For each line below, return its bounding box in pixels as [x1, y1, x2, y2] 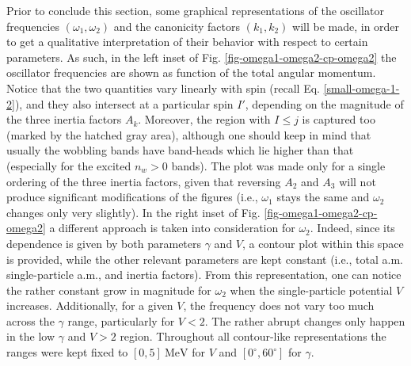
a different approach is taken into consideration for [49, 219, 295, 236]
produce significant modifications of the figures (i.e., [6, 189, 258, 205]
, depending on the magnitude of [245, 95, 404, 112]
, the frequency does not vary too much [183, 297, 375, 314]
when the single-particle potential [230, 281, 393, 298]
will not [339, 173, 376, 189]
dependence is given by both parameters [6, 234, 202, 251]
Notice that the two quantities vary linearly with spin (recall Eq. [6, 79, 320, 96]
